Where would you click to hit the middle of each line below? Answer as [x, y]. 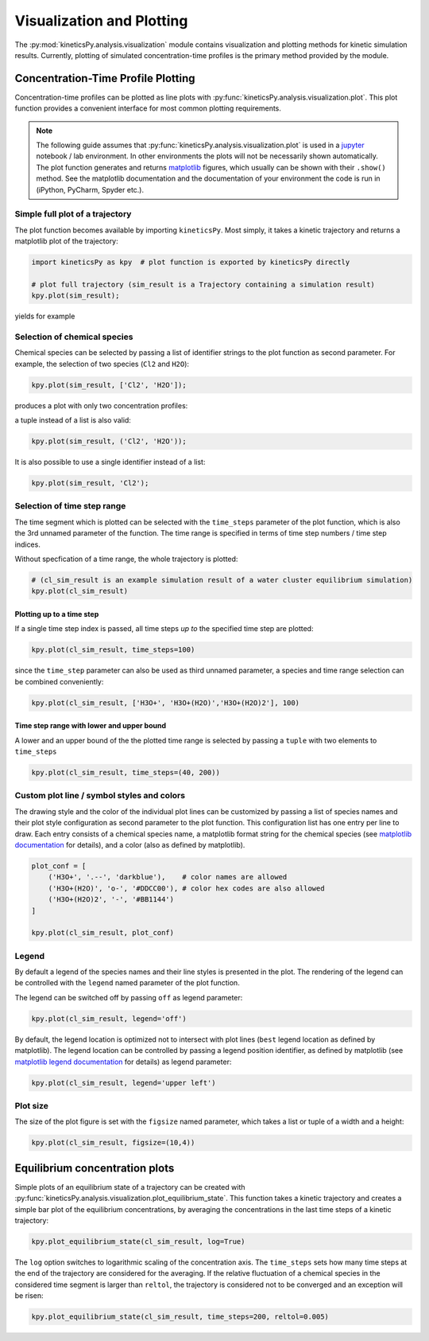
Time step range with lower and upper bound [91, 726]
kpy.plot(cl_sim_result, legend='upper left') [124, 1083]
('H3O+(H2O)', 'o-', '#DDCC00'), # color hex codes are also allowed [186, 888]
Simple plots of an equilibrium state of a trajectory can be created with [130, 1187]
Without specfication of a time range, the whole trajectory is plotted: [126, 559]
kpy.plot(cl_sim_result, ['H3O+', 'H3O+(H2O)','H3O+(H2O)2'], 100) [166, 703]
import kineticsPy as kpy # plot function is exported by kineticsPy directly [191, 262]
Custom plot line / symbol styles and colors [100, 796]
